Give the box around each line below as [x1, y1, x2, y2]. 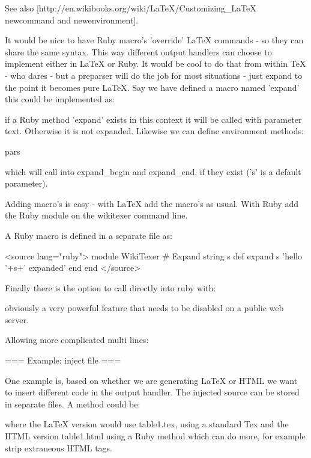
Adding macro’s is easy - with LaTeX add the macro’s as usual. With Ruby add [5, 197, 298, 209]
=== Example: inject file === [5, 354, 121, 367]
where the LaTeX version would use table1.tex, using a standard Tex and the [5, 418, 289, 430]
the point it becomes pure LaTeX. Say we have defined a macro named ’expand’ [5, 81, 300, 93]
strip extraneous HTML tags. [5, 441, 113, 454]
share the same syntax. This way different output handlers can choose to [5, 45, 272, 58]
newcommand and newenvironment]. [5, 13, 139, 26]
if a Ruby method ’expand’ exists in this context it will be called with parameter [5, 113, 302, 125]
